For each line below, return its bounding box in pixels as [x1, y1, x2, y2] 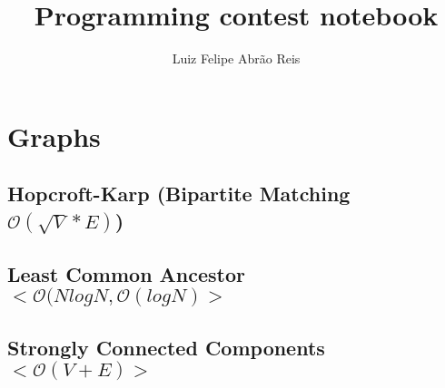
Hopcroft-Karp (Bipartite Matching [7, 179, 351, 208]
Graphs [7, 117, 101, 154]
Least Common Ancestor [7, 259, 246, 287]
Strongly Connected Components [7, 333, 325, 361]
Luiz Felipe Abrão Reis [172, 49, 301, 68]
